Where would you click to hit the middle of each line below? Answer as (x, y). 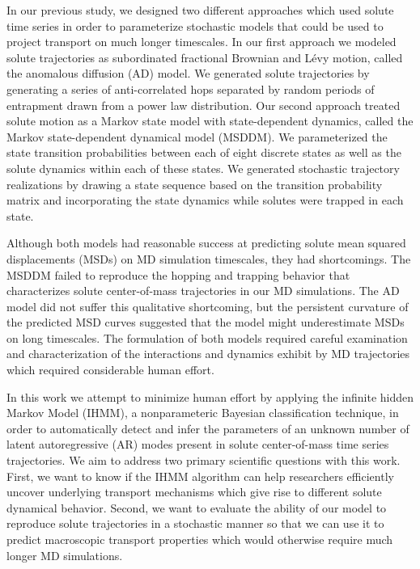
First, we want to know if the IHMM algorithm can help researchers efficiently (200, 476)
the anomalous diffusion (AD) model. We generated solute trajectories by (188, 73)
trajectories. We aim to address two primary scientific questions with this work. (204, 460)
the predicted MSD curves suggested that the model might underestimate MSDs (206, 322)
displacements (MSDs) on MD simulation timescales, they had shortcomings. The (209, 258)
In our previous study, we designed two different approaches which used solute (200, 10)
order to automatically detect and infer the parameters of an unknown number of (208, 428)
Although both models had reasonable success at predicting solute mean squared (206, 243)
